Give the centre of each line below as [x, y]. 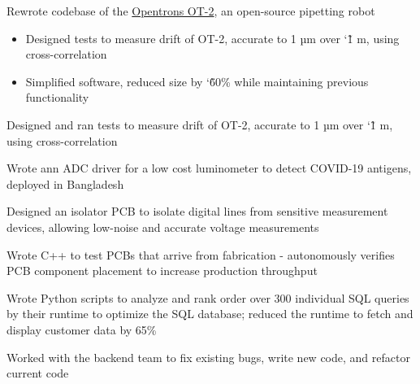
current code [38, 373]
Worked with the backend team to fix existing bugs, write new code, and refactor [208, 357]
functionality [57, 97]
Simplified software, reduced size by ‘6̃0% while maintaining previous [197, 81]
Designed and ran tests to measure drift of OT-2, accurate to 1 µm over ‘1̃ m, [200, 124]
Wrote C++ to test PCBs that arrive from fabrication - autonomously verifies [201, 254]
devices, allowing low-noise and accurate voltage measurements [163, 227]
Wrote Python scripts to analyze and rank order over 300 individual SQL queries [208, 297]
